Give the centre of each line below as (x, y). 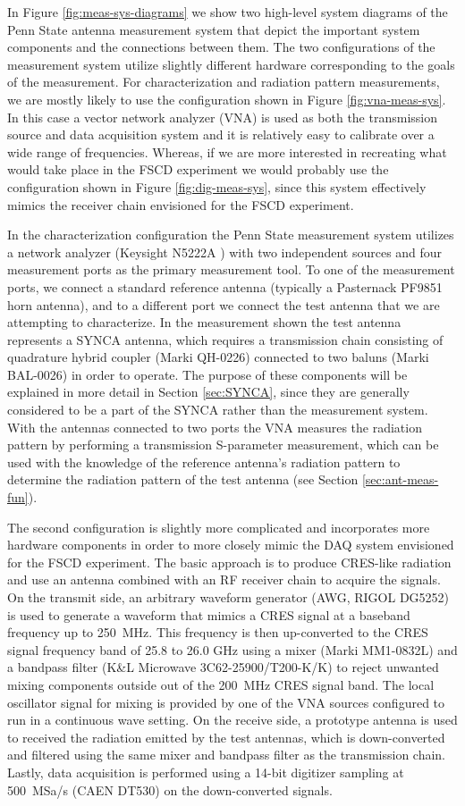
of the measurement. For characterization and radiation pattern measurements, (224, 82)
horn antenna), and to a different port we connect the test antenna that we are (224, 304)
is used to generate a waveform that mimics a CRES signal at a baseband (209, 614)
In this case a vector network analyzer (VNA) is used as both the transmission (222, 117)
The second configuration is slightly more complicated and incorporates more (219, 527)
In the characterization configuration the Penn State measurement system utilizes (231, 235)
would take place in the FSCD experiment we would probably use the (198, 169)
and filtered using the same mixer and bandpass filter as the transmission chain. (226, 755)
